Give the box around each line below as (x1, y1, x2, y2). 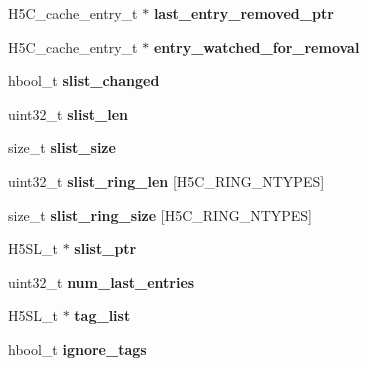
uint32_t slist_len (8, 103, 128, 124)
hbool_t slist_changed (8, 70, 160, 91)
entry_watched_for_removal (153, 36, 360, 57)
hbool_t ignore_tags (8, 338, 147, 359)
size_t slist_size (8, 137, 116, 158)
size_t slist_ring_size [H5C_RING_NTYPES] (8, 204, 313, 225)
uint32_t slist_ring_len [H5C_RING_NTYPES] (8, 170, 325, 191)
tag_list (74, 305, 131, 326)
